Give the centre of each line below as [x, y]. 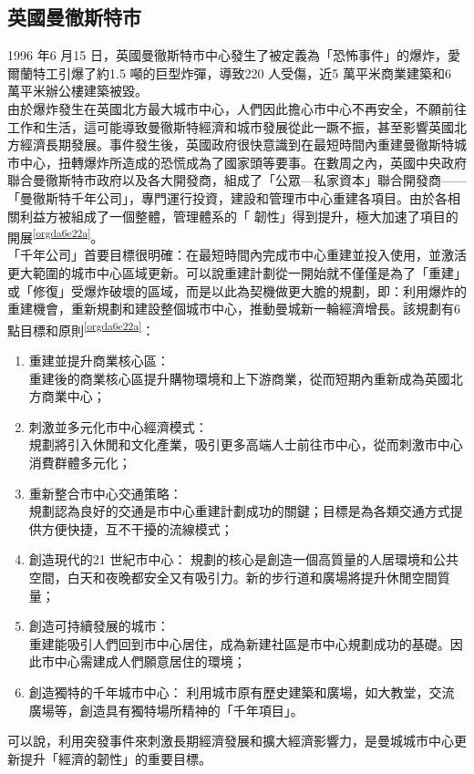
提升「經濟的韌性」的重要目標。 [115, 758]
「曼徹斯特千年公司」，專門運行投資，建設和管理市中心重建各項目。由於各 [227, 197]
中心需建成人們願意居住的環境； [150, 661]
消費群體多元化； [80, 462]
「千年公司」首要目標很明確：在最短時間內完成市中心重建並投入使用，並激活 [237, 255]
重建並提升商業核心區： [99, 361]
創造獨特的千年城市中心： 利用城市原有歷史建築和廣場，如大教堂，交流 [242, 691]
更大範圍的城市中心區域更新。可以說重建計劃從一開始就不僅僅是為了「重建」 [237, 272]
